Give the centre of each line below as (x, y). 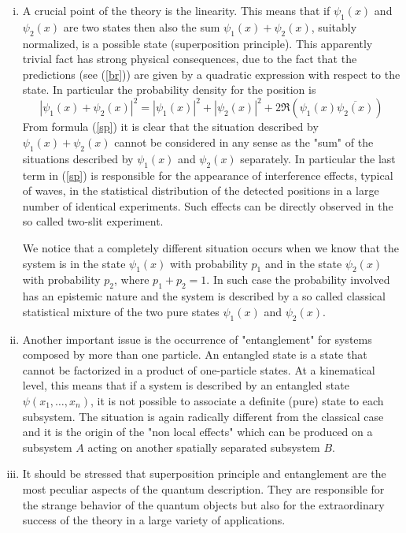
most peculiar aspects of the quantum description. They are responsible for (203, 488)
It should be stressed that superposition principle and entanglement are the (204, 473)
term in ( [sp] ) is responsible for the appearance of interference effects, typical (208, 175)
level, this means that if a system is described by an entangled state (186, 385)
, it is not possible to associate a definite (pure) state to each (237, 400)
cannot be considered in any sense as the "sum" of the (244, 142)
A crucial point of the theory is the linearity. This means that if (176, 10)
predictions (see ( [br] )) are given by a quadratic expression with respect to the (211, 74)
